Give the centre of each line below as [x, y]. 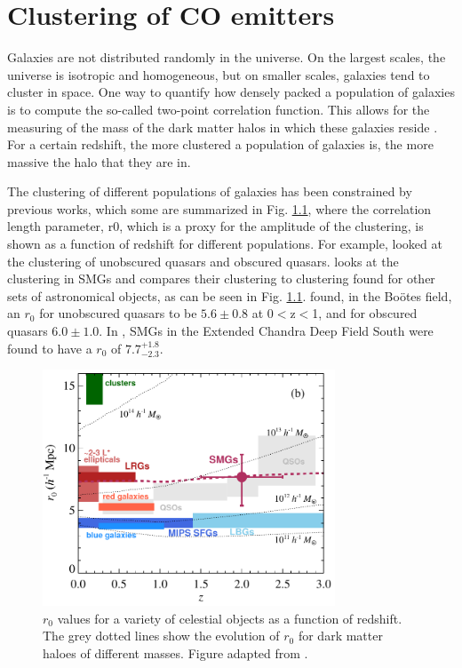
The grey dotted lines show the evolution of [161, 636]
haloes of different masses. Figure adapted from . [175, 652]
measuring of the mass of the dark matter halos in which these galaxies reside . [223, 127]
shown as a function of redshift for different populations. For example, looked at [225, 244]
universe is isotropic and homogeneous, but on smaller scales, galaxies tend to [219, 74]
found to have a [50, 348]
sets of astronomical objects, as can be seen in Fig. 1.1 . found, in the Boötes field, [230, 295]
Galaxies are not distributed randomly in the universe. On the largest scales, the [227, 57]
